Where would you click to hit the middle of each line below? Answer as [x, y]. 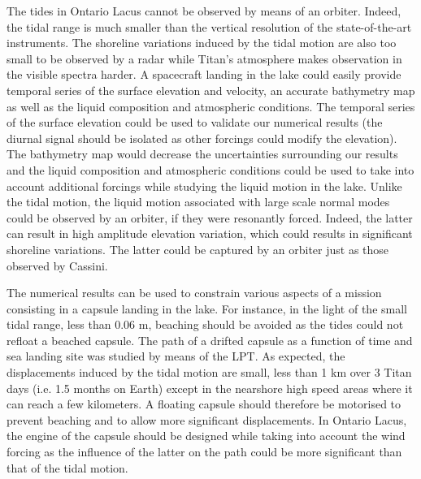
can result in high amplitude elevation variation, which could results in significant [210, 233]
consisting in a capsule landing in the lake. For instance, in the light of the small [207, 308]
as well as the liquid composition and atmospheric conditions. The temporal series [211, 106]
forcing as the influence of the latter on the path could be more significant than [204, 452]
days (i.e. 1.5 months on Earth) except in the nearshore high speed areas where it [210, 388]
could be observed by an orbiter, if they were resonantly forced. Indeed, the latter [210, 217]
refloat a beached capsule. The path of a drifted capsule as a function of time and [210, 340]
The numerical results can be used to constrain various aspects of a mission [194, 293]
